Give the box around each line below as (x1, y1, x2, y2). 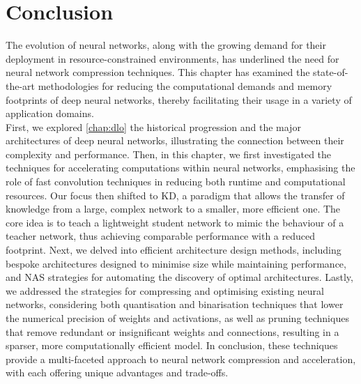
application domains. (6, 106, 94, 121)
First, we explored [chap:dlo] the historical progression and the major (6, 119, 301, 134)
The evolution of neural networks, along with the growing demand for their (6, 38, 326, 52)
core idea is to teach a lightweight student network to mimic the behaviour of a (6, 215, 344, 229)
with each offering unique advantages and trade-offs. (6, 365, 229, 380)
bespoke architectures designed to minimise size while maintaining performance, (6, 256, 346, 270)
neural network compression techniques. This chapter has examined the (6, 65, 310, 79)
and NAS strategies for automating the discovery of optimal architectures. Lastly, (6, 270, 353, 284)
